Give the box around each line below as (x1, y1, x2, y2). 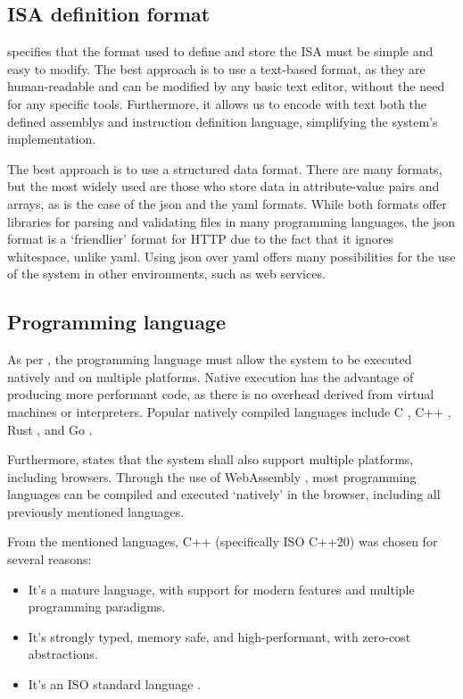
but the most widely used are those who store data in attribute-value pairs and (7, 177, 440, 196)
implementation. (7, 129, 96, 148)
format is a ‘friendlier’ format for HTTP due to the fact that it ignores (7, 229, 394, 248)
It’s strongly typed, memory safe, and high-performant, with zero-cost (28, 627, 411, 645)
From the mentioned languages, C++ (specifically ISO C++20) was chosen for (7, 532, 438, 551)
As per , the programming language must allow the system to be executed (7, 350, 412, 369)
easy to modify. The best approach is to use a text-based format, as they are (7, 59, 426, 78)
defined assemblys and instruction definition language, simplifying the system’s (7, 112, 438, 130)
